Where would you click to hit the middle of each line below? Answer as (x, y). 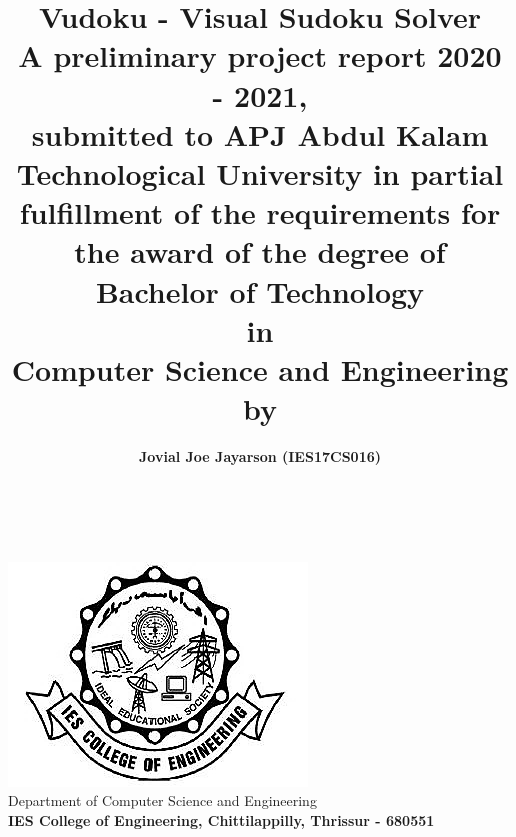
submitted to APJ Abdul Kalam (260, 133)
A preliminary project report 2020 (260, 55)
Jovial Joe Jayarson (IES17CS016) (260, 456)
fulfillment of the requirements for (260, 212)
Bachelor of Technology (260, 290)
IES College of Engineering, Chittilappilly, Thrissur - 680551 (221, 819)
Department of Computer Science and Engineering (162, 800)
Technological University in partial (260, 172)
